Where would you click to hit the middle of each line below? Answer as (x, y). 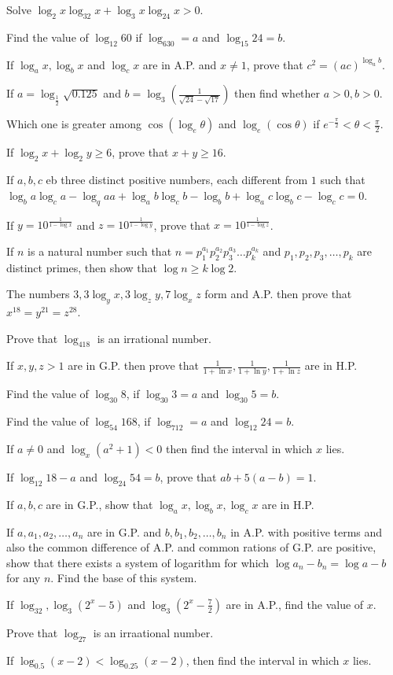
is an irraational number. (153, 632)
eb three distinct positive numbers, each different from (177, 180)
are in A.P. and (180, 64)
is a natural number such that (100, 251)
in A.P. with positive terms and (307, 531)
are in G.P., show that (99, 504)
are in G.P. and (124, 531)
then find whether (277, 93)
